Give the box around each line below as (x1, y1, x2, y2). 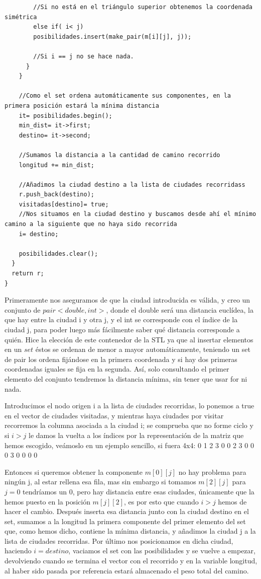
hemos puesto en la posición (5, 496, 90, 506)
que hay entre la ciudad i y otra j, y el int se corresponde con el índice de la (5, 314, 238, 325)
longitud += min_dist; (19, 161, 94, 169)
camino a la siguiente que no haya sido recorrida (5, 221, 177, 228)
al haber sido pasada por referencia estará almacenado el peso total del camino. (5, 565, 249, 575)
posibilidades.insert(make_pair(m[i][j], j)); (33, 33, 192, 40)
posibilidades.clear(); (19, 250, 98, 257)
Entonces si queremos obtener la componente (5, 466, 143, 477)
